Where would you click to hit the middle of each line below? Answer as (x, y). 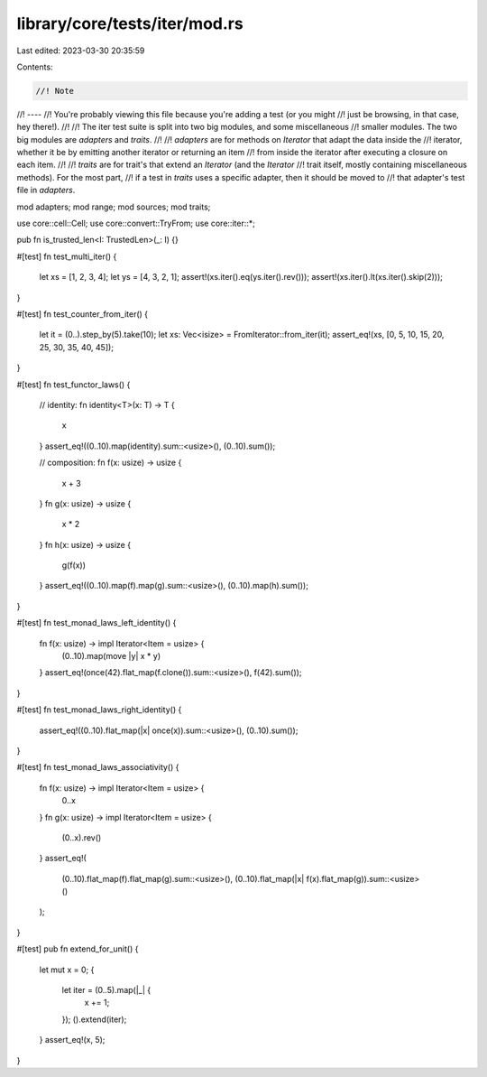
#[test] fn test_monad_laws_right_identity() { (99, 710)
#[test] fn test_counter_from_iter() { (83, 314)
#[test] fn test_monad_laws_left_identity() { (96, 623)
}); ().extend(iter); (94, 1019)
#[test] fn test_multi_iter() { (67, 256)
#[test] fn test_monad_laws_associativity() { (98, 767)
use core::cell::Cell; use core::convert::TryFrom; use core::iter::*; (136, 223)
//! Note (55, 91)
